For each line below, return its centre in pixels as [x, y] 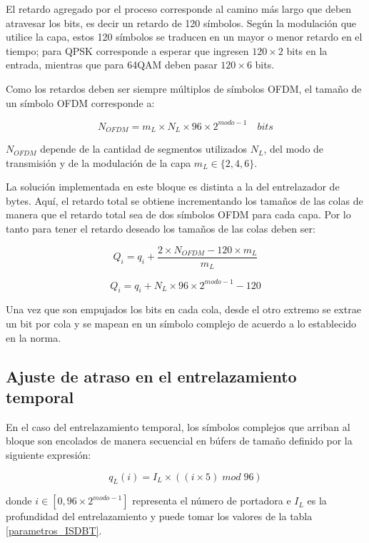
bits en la [307, 50]
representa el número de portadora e [212, 501]
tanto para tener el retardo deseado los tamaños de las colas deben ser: [161, 229]
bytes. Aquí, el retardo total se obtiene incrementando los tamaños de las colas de [184, 200]
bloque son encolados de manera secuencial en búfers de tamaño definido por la [179, 441]
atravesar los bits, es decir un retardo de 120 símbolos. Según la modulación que [181, 22]
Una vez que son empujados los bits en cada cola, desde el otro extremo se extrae [183, 309]
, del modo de [294, 149]
